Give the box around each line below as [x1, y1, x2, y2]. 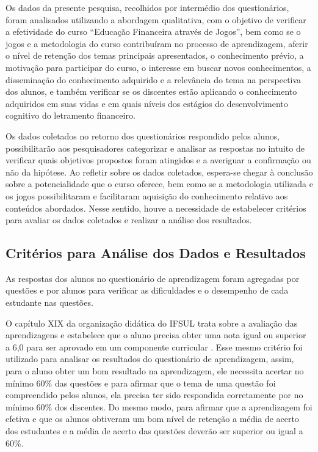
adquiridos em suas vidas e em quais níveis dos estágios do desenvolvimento [5, 97, 288, 109]
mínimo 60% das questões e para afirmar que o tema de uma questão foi [5, 376, 276, 389]
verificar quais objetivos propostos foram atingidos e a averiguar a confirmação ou [5, 154, 311, 166]
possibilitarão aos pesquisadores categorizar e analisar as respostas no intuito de [5, 141, 305, 154]
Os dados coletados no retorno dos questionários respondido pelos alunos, [5, 129, 280, 142]
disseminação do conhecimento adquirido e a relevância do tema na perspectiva [5, 73, 302, 86]
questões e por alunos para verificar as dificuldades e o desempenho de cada [5, 284, 289, 297]
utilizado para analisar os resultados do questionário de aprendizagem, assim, [5, 352, 294, 365]
